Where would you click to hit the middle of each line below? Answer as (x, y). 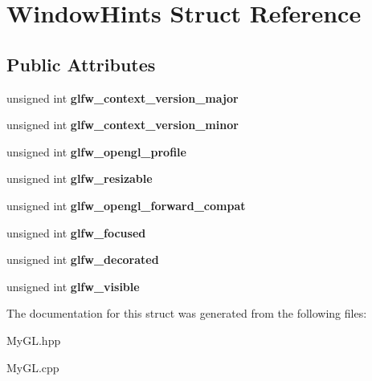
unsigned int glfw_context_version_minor (123, 125)
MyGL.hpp (34, 340)
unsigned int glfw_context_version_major (123, 97)
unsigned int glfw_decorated (83, 259)
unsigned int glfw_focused (76, 232)
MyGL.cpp (33, 367)
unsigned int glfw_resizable (80, 178)
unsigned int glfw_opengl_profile (96, 151)
